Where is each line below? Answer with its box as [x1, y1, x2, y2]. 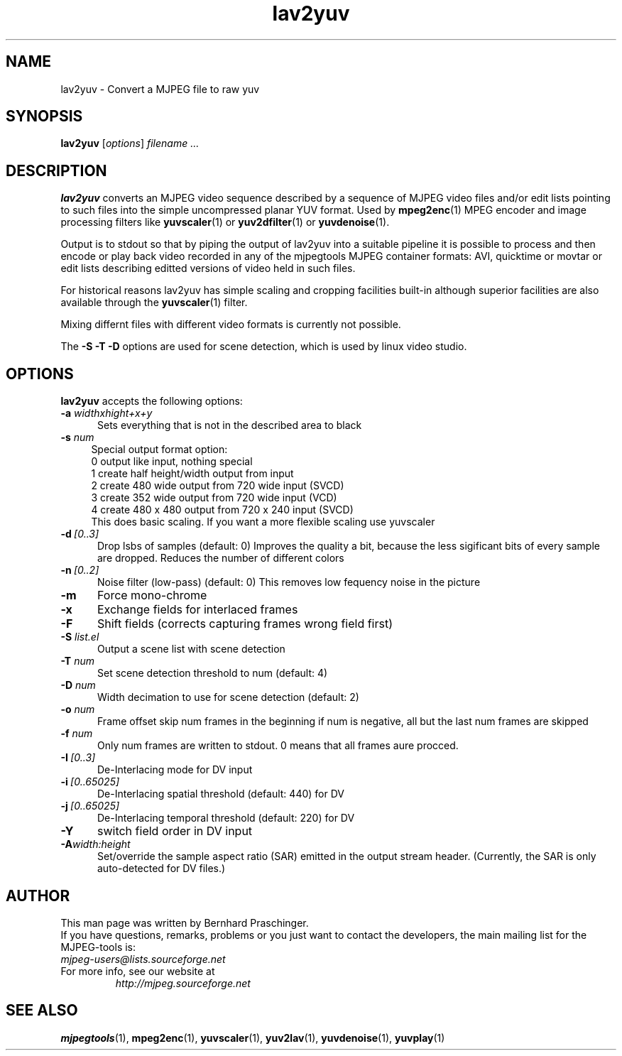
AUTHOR [6, 886, 70, 905]
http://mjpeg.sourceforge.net [115, 976, 251, 989]
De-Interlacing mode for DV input [97, 763, 253, 776]
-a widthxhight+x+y [60, 407, 153, 420]
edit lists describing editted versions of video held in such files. [60, 262, 356, 275]
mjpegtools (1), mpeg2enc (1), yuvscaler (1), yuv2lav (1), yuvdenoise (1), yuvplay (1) [60, 1031, 445, 1044]
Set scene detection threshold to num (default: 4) [97, 667, 328, 680]
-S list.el [60, 631, 99, 643]
